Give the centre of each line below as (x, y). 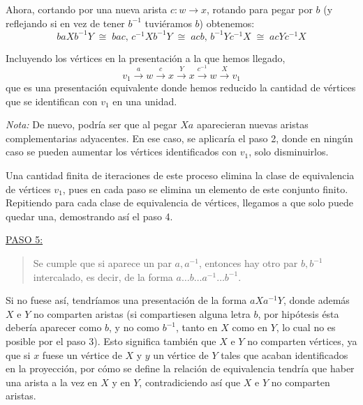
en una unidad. (145, 101)
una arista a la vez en (52, 382)
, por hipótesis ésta (298, 313)
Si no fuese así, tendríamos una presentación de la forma (126, 300)
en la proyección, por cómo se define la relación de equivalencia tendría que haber (180, 368)
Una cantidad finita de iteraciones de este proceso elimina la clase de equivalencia (180, 175)
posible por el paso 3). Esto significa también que (111, 341)
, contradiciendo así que (190, 382)
